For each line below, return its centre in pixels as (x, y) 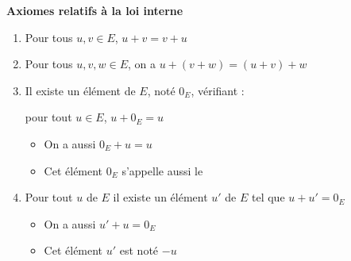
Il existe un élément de (80, 90)
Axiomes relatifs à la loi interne (95, 10)
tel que (268, 197)
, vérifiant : (218, 90)
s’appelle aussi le (162, 170)
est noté (139, 250)
